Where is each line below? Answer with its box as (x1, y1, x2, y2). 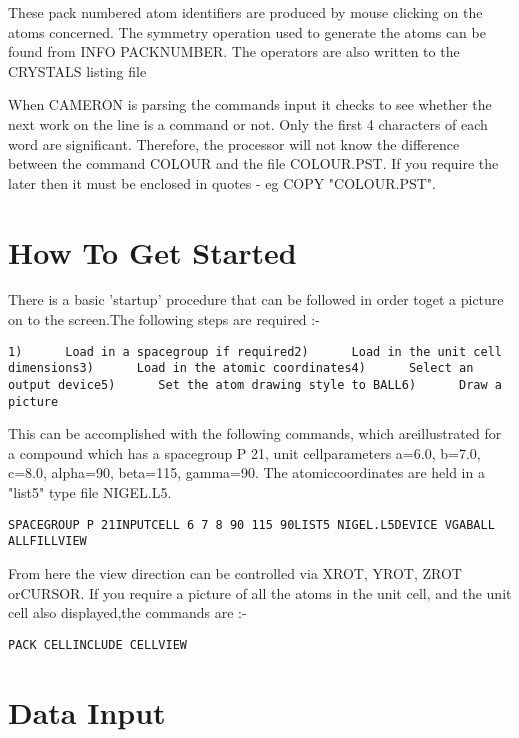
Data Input (8, 691, 166, 732)
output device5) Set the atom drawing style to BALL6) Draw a (8, 377, 502, 392)
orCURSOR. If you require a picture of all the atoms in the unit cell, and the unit (8, 582, 512, 603)
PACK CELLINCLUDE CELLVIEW (8, 637, 187, 652)
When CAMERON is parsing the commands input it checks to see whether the (8, 94, 492, 115)
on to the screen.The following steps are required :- (8, 309, 320, 330)
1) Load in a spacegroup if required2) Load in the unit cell (8, 344, 502, 359)
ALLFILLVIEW (8, 534, 87, 549)
